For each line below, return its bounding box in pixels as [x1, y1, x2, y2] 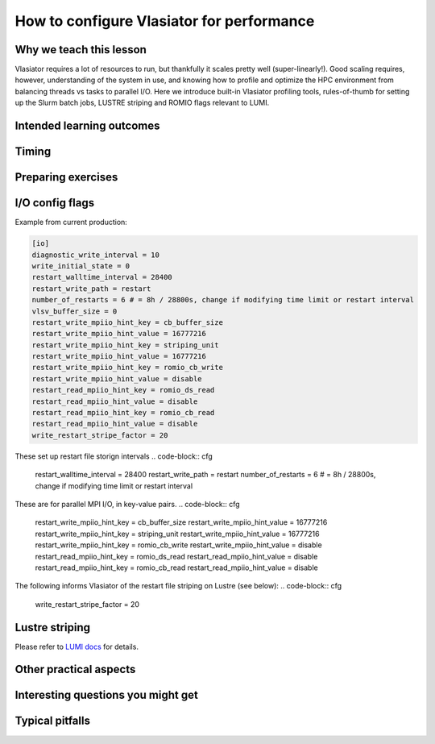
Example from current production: [14, 218, 128, 227]
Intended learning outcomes [14, 119, 160, 133]
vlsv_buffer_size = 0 [31, 306, 118, 316]
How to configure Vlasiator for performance [14, 12, 315, 30]
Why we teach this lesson [14, 43, 147, 56]
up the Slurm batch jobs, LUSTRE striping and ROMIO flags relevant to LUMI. [14, 98, 270, 108]
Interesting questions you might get [14, 688, 199, 702]
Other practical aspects [14, 663, 136, 676]
